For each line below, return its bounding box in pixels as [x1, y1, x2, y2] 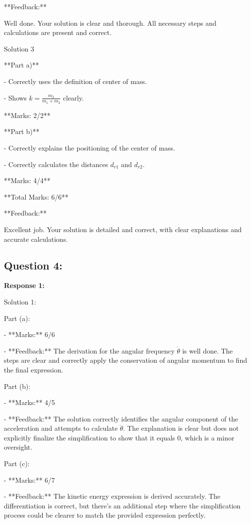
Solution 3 [4, 43, 34, 53]
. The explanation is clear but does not [123, 423, 239, 433]
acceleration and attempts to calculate [4, 423, 118, 433]
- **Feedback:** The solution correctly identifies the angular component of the [4, 413, 238, 423]
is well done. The [182, 345, 233, 355]
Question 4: [4, 257, 63, 272]
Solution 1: [4, 296, 36, 306]
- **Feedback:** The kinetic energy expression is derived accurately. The [4, 491, 220, 501]
